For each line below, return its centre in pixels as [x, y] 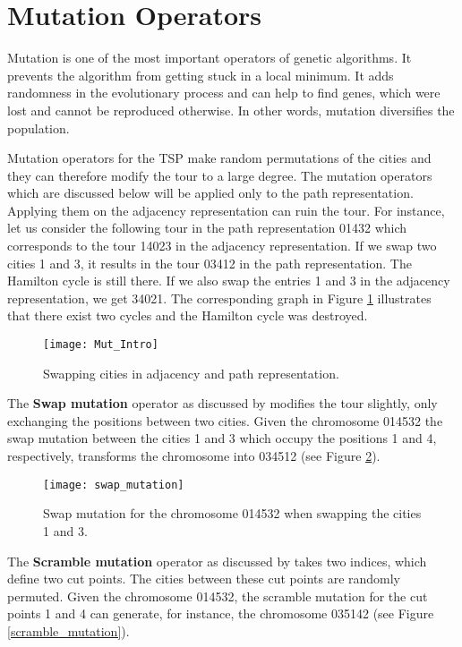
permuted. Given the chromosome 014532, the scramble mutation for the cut [218, 596]
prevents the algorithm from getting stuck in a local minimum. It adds [201, 75]
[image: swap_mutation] [114, 485]
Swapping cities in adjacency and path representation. [191, 373]
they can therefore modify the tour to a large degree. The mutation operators [220, 175]
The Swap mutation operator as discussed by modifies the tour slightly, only [222, 403]
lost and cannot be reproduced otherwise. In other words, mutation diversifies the [231, 110]
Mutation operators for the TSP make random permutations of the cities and [219, 158]
